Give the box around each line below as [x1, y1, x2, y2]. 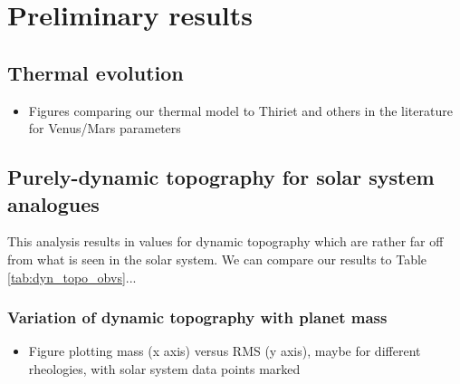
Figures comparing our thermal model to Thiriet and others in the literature [28, 101, 453, 120]
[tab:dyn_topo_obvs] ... [7, 267, 137, 286]
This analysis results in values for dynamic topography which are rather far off [7, 232, 444, 251]
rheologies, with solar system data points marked [28, 359, 301, 378]
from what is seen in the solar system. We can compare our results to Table [7, 249, 427, 268]
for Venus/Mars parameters [28, 119, 181, 138]
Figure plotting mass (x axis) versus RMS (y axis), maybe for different [28, 341, 421, 360]
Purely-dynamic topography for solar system [7, 163, 435, 191]
